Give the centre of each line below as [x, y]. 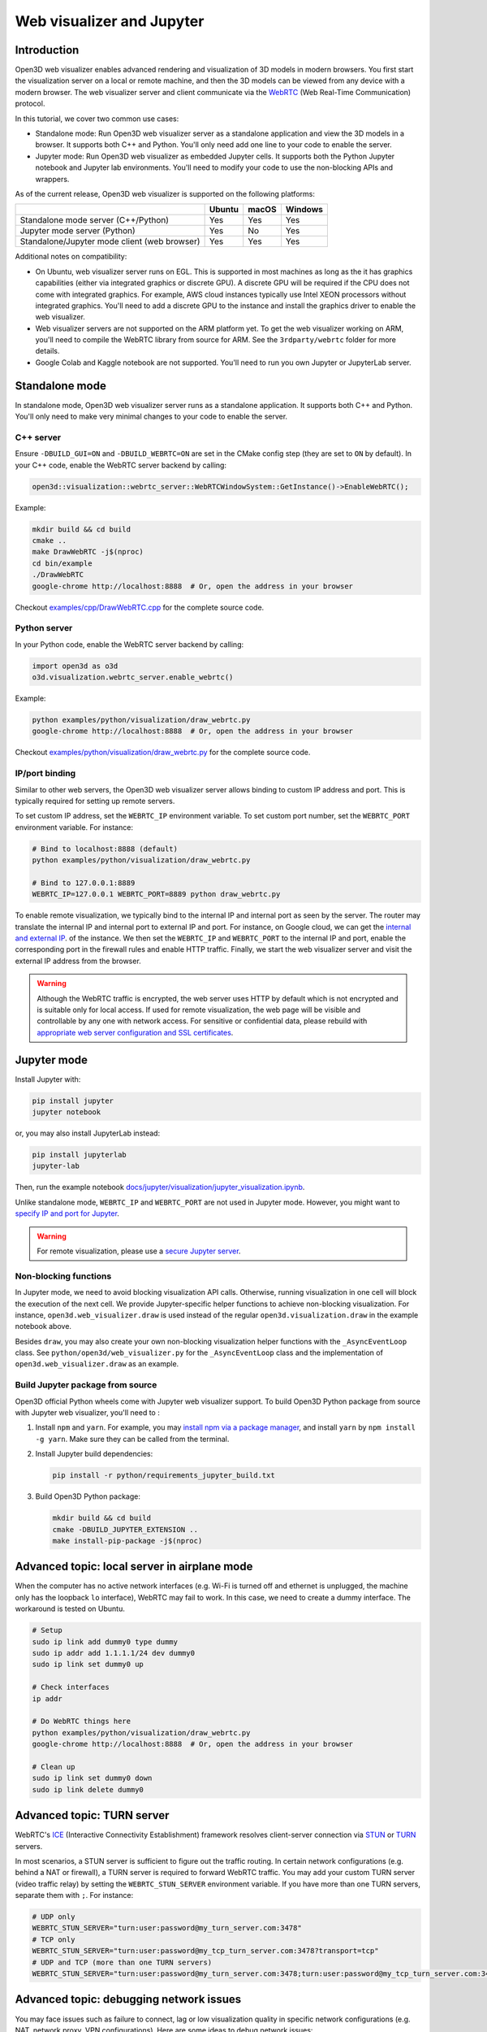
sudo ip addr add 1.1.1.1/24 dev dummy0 [113, 1653]
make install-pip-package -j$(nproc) [127, 1541]
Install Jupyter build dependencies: [94, 1454]
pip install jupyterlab [80, 1155]
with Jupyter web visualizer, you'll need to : [87, 1413]
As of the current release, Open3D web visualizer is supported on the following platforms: [165, 193]
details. [47, 351]
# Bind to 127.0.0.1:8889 [84, 883]
